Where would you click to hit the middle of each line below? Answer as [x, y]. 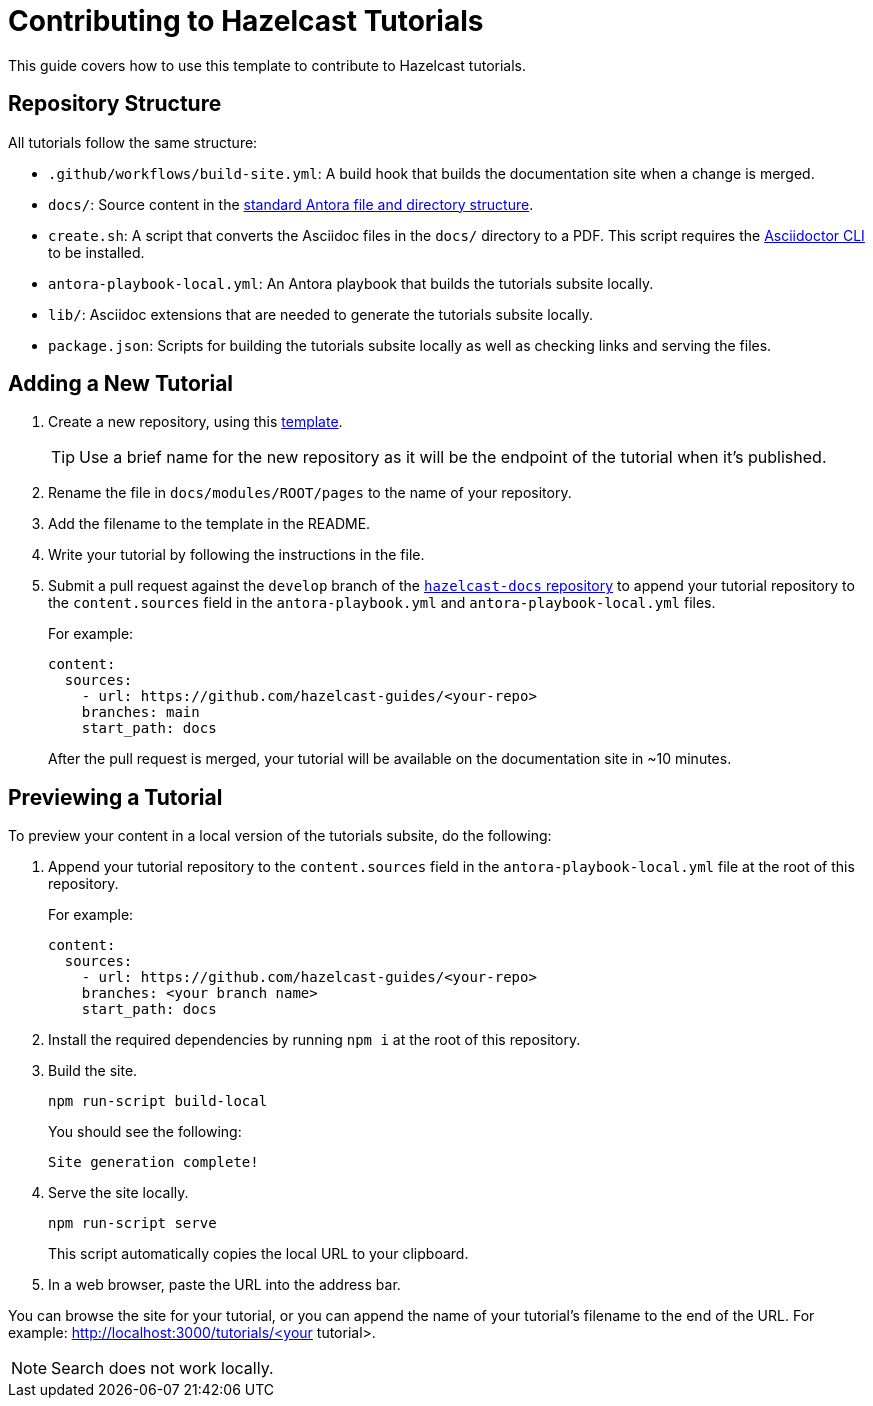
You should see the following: [145, 1132]
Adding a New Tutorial [121, 384]
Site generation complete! [153, 1162]
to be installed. [96, 252]
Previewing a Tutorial [115, 797]
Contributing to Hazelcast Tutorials [246, 21]
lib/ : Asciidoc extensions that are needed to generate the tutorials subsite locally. [321, 314]
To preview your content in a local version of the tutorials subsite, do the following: [280, 836]
